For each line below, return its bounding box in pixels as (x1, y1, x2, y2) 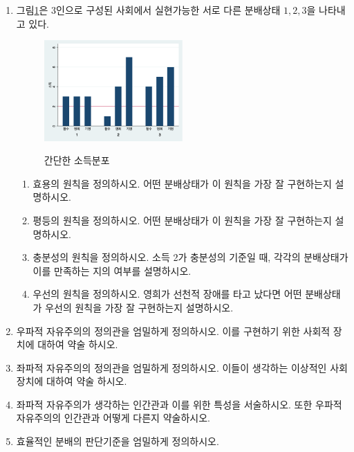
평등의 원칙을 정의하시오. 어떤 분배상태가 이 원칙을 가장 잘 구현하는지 (32, 213, 332, 227)
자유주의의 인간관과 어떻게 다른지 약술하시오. (16, 410, 210, 425)
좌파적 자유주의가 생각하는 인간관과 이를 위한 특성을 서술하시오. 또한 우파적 (16, 397, 342, 411)
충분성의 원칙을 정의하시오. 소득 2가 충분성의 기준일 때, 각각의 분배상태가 (32, 250, 348, 264)
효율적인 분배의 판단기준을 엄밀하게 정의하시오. (16, 434, 219, 449)
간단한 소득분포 (44, 153, 110, 168)
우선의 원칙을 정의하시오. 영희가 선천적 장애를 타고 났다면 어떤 (32, 287, 302, 301)
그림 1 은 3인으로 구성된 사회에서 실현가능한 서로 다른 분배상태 (16, 3, 281, 17)
